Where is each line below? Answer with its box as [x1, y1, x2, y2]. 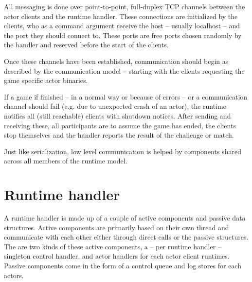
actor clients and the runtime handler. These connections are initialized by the [4, 11, 238, 21]
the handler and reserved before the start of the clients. [4, 40, 169, 50]
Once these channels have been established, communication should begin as [4, 56, 229, 66]
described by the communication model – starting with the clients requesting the [4, 65, 245, 76]
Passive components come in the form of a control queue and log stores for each [4, 261, 241, 270]
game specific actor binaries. [4, 75, 88, 85]
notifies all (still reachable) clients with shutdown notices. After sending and [4, 110, 231, 121]
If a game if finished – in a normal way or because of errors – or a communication [4, 91, 248, 101]
